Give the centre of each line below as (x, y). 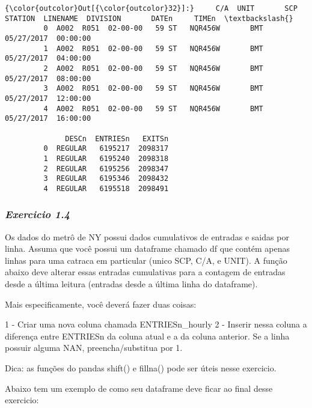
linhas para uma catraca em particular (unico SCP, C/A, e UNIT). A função (146, 260)
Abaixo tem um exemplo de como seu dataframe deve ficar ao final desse (139, 388)
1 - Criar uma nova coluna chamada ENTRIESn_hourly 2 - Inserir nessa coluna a (156, 324)
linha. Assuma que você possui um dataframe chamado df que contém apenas (148, 248)
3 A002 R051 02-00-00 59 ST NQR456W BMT (153, 89)
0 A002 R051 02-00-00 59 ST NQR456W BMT (153, 29)
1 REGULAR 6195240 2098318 (106, 158)
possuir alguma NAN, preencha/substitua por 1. (94, 348)
